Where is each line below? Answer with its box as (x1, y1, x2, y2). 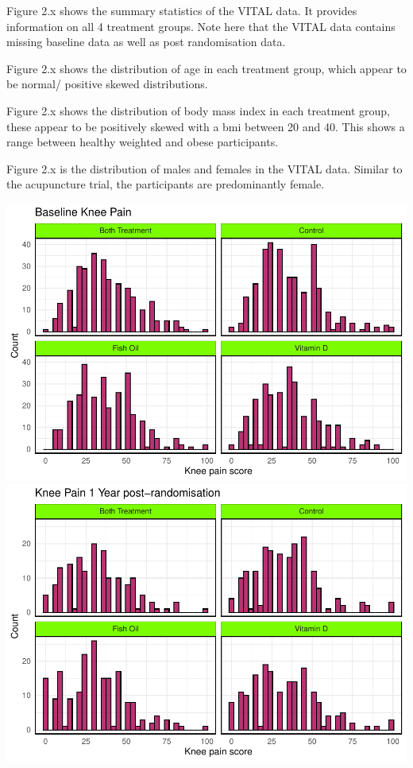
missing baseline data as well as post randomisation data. (6, 33, 286, 50)
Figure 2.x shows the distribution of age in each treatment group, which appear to (6, 60, 407, 76)
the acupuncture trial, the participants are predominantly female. (6, 176, 325, 192)
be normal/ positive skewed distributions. (6, 76, 208, 92)
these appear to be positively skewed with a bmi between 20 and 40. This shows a (6, 118, 405, 134)
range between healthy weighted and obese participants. (6, 134, 279, 150)
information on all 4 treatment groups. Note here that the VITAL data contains (6, 17, 396, 34)
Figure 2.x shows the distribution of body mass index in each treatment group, (6, 102, 390, 118)
